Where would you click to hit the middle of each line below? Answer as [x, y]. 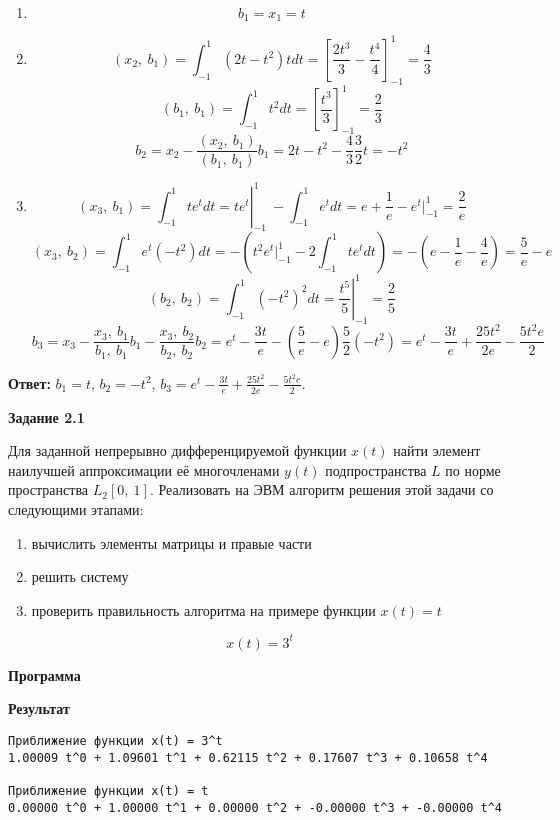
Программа [44, 674]
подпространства [376, 469]
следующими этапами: [76, 508]
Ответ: [29, 382]
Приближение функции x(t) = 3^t [115, 741]
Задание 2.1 [46, 416]
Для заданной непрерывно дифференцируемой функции [177, 450]
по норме [473, 469]
